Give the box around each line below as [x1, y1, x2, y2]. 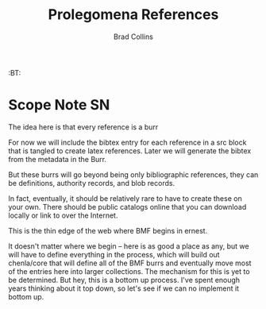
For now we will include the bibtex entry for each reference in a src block [8, 137, 247, 147]
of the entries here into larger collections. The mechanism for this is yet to [8, 266, 250, 276]
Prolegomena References [48, 6, 219, 24]
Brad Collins [114, 32, 153, 41]
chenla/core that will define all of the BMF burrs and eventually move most [8, 258, 252, 268]
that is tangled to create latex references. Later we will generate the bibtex [8, 145, 252, 156]
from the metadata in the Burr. [8, 154, 107, 164]
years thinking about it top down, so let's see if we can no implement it [8, 284, 240, 293]
